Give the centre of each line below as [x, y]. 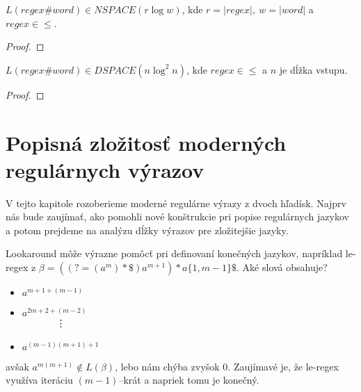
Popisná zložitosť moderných [146, 142]
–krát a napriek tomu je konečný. [189, 380]
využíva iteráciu [39, 380]
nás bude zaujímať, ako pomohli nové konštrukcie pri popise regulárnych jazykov [177, 217]
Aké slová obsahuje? [285, 267]
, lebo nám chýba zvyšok [167, 366]
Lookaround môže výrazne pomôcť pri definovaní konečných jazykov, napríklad [174, 253]
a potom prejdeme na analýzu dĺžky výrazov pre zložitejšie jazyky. [147, 230]
